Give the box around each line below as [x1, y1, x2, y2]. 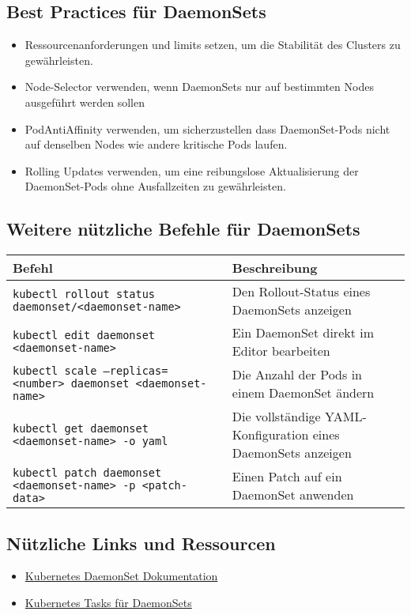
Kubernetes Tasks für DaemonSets [25, 594, 192, 610]
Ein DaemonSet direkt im [232, 323, 375, 342]
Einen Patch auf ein [232, 467, 342, 486]
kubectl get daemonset [13, 421, 149, 435]
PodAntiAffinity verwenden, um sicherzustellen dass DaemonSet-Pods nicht [25, 120, 390, 137]
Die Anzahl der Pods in [232, 365, 362, 384]
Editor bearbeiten [232, 341, 330, 360]
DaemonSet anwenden [232, 485, 354, 504]
